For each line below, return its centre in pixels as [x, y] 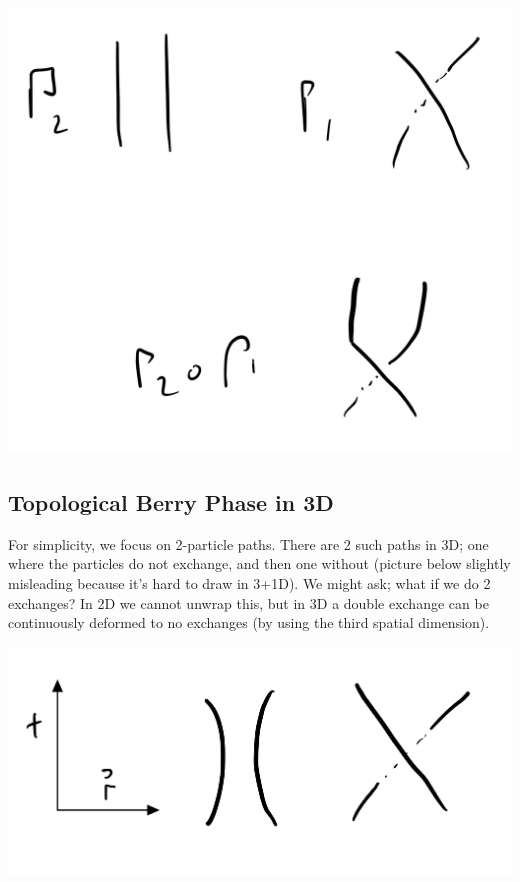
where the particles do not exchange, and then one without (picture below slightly [259, 563]
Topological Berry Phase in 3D [171, 501]
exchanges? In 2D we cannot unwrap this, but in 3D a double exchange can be [248, 602]
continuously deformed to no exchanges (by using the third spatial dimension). [249, 622]
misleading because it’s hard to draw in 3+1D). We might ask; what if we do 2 [249, 582]
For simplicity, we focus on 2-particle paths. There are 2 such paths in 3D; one [248, 543]
